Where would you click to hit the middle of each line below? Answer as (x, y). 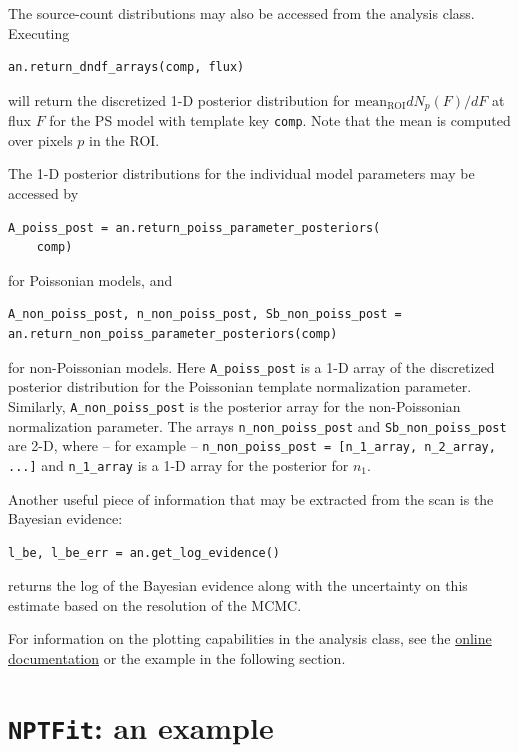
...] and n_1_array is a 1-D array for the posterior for (178, 464)
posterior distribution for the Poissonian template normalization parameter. (240, 386)
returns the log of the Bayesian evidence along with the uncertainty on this (238, 585)
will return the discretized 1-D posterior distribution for (179, 99)
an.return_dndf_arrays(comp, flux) (126, 67)
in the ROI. (124, 139)
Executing (39, 32)
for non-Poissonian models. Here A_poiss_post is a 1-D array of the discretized (251, 366)
